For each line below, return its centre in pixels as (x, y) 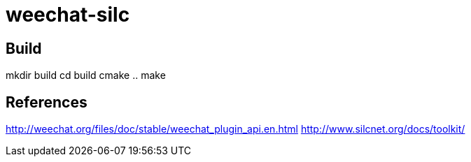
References (47, 102)
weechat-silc (68, 15)
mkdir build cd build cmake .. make (86, 75)
